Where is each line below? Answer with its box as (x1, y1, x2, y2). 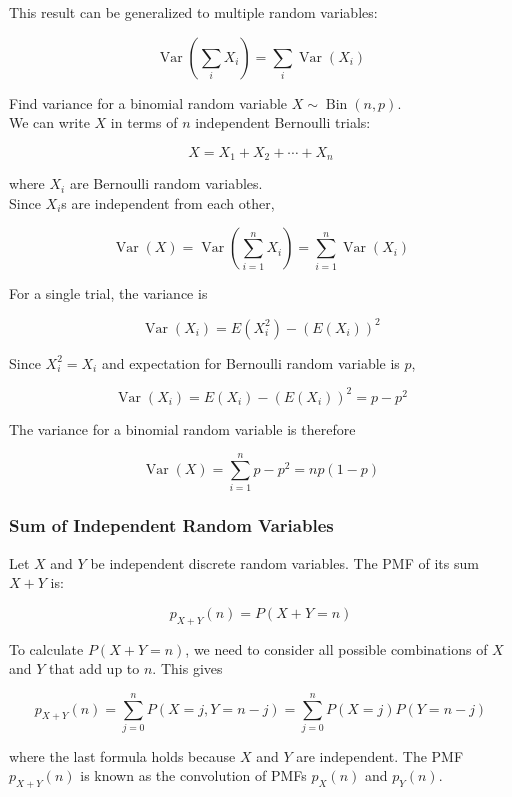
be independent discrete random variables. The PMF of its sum (90, 552, 479, 573)
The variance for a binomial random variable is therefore (9, 418, 356, 439)
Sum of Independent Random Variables (9, 513, 334, 538)
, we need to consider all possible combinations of (185, 638, 488, 659)
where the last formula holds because (9, 745, 236, 766)
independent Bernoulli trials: (195, 112, 371, 133)
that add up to (49, 658, 140, 679)
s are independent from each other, (61, 192, 275, 213)
